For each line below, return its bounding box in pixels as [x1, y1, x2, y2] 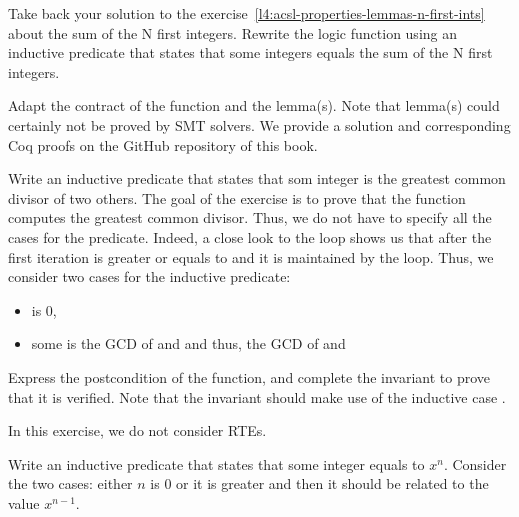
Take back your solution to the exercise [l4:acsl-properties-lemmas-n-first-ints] [8, 3, 485, 23]
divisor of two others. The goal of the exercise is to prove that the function [8, 187, 466, 208]
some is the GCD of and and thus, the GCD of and [31, 333, 346, 354]
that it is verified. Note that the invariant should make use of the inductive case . [8, 386, 506, 407]
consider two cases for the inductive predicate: [8, 266, 291, 287]
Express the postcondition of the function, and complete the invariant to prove [8, 366, 491, 387]
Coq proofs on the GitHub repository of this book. [8, 134, 318, 155]
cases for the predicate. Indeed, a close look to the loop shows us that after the [8, 226, 492, 247]
